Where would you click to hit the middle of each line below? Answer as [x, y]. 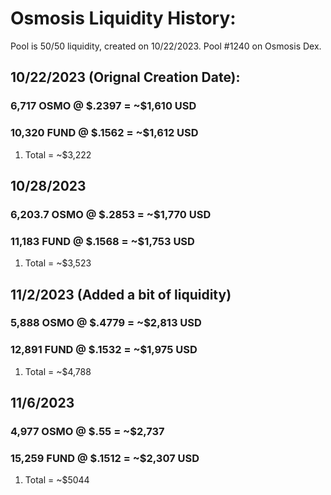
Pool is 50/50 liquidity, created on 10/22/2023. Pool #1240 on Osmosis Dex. [166, 46]
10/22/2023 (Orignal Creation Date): [125, 77]
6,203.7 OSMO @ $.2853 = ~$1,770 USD [111, 214]
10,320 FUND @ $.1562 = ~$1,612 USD [104, 133]
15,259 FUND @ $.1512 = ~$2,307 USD [105, 458]
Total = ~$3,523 [58, 263]
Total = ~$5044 [57, 480]
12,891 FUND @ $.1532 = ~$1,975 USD [104, 350]
